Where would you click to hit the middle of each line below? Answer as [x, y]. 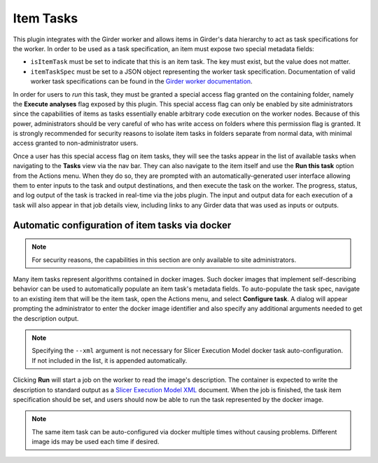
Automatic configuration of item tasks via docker [122, 225]
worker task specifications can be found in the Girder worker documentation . [141, 81]
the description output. [46, 318]
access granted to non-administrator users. [76, 143]
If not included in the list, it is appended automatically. [110, 360]
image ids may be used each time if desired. [96, 442]
